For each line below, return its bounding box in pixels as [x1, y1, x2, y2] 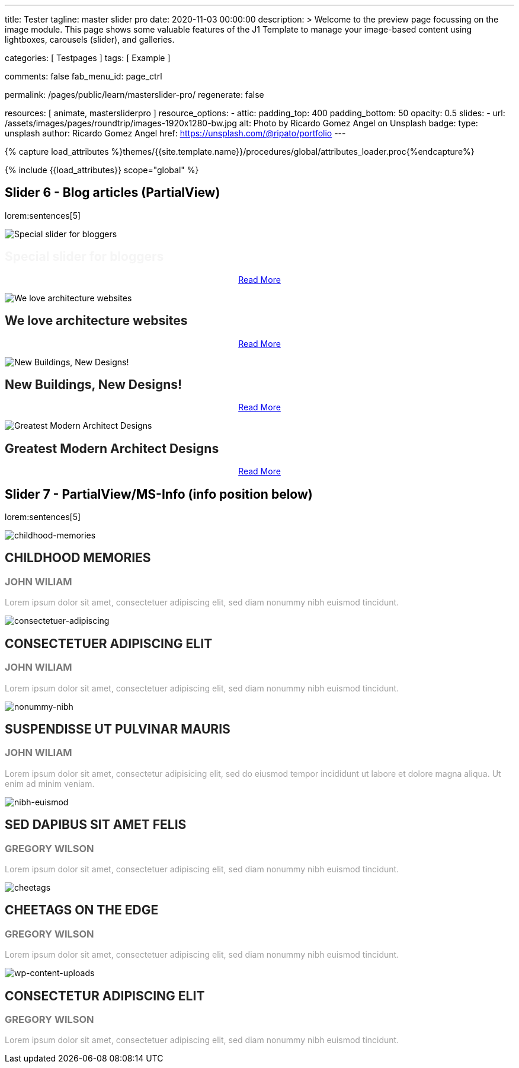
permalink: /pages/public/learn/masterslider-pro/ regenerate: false [5, 90, 264, 100]
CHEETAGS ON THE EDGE [5, 903, 159, 918]
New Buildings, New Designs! [5, 377, 182, 392]
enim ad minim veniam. [5, 778, 95, 789]
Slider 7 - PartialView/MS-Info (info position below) [5, 486, 313, 502]
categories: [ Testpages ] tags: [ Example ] [5, 53, 171, 63]
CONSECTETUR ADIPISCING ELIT [5, 988, 205, 1003]
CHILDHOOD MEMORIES [5, 550, 151, 566]
